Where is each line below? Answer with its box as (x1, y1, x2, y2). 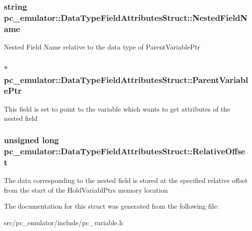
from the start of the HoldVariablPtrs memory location (4, 184, 168, 195)
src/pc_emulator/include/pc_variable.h (4, 217, 123, 227)
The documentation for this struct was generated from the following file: (4, 201, 219, 211)
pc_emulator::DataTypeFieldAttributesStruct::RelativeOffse (4, 145, 245, 157)
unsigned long (4, 133, 59, 146)
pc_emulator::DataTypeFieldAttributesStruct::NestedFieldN (4, 11, 248, 23)
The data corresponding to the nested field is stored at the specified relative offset (4, 175, 248, 185)
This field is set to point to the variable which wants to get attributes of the (4, 103, 230, 114)
